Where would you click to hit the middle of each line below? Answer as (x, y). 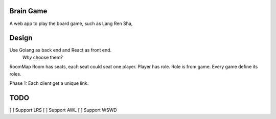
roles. (15, 74)
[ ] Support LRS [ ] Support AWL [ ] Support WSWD (63, 110)
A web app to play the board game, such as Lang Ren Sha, (71, 23)
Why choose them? (43, 57)
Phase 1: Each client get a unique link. (49, 83)
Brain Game (28, 11)
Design (21, 38)
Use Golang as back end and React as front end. (61, 50)
